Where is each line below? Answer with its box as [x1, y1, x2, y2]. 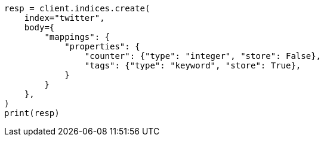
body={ [24, 23, 55, 32]
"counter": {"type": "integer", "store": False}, [84, 51, 322, 61]
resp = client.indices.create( [4, 4, 150, 13]
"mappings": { [44, 32, 110, 42]
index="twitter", [24, 13, 105, 23]
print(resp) [4, 108, 60, 118]
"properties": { [64, 42, 140, 51]
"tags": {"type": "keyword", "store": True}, [84, 61, 301, 70]
